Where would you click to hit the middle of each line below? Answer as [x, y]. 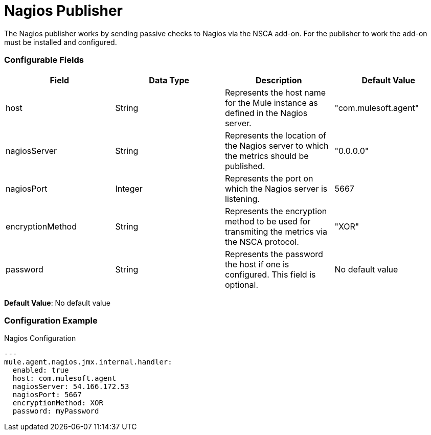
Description [279, 80]
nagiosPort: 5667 [47, 395]
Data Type [169, 80]
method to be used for [268, 221]
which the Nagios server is [276, 188]
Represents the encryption [276, 211]
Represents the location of [276, 135]
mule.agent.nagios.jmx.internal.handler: [88, 362]
